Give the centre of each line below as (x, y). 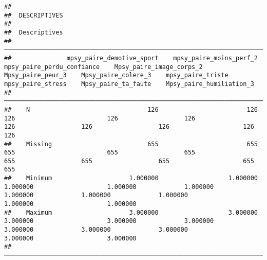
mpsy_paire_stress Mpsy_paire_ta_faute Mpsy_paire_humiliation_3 (129, 84)
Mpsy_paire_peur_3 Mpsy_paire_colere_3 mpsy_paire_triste (116, 75)
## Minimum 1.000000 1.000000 (131, 178)
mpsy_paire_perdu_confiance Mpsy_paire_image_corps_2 (103, 67)
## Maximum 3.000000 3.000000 (131, 212)
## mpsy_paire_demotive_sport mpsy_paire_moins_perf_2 (131, 58)
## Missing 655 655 (131, 144)
